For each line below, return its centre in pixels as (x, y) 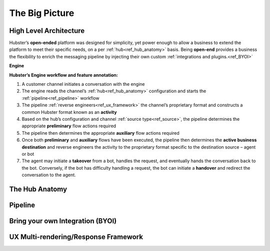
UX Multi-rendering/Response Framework (76, 237)
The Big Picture (42, 13)
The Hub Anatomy (38, 189)
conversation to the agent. (49, 175)
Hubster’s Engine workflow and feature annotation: (64, 75)
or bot (28, 154)
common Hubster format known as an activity (69, 112)
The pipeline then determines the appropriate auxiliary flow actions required (100, 133)
